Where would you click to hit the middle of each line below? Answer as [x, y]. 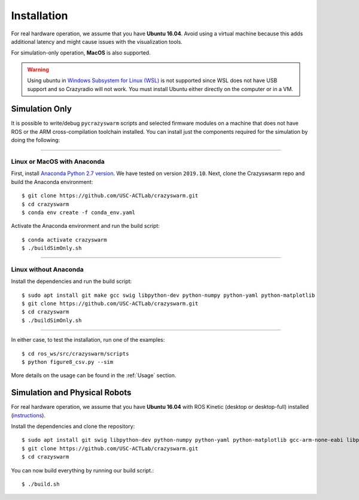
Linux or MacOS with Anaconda [58, 161]
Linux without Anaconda [47, 269]
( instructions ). [28, 415]
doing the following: [35, 140]
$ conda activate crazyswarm [64, 240]
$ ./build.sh [41, 484]
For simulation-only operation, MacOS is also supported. [81, 53]
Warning [38, 70]
